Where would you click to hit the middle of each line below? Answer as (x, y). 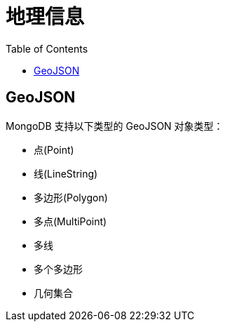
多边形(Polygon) (71, 197)
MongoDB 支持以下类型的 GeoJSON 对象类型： (115, 126)
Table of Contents (47, 48)
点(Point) (54, 149)
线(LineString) (66, 173)
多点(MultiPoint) (70, 221)
